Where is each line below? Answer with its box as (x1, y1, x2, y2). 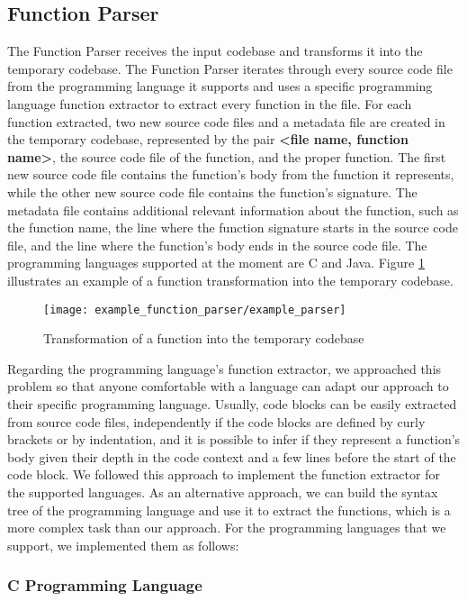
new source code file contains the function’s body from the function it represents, (7, 165, 454, 184)
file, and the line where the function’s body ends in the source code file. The (7, 235, 427, 254)
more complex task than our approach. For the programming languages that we (7, 518, 446, 537)
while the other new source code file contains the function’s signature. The (7, 182, 418, 201)
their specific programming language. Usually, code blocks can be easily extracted (7, 394, 457, 413)
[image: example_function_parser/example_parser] (43, 303, 346, 316)
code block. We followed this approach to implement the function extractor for (7, 465, 440, 484)
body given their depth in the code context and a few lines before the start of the (7, 447, 456, 466)
